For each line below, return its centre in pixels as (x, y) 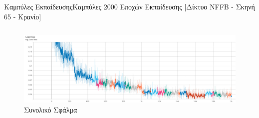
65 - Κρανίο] (23, 16)
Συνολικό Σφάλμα (51, 109)
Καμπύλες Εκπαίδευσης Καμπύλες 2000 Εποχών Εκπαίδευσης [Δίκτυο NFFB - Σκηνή (129, 6)
